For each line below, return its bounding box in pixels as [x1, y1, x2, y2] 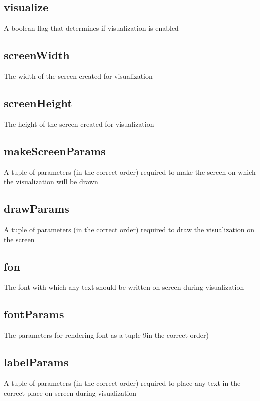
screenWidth [4, 47, 70, 63]
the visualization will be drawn [4, 176, 98, 187]
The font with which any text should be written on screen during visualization [4, 282, 244, 292]
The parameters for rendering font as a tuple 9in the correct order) [4, 330, 209, 340]
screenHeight [4, 95, 72, 110]
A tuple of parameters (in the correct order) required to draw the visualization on [4, 224, 255, 234]
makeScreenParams [4, 143, 106, 158]
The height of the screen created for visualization [4, 118, 154, 129]
